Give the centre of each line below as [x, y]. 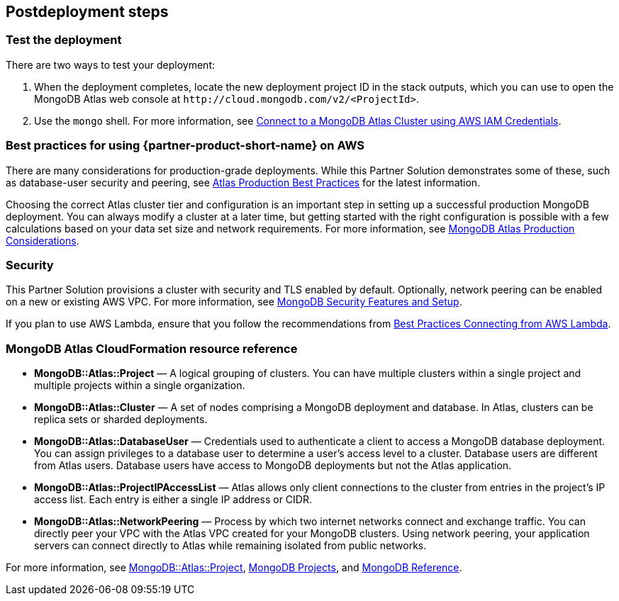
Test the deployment [64, 40]
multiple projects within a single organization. [140, 386]
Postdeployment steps [87, 12]
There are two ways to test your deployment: [111, 64]
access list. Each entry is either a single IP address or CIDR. [173, 500]
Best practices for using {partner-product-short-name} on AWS [185, 146]
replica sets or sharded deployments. [121, 420]
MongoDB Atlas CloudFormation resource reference [152, 348]
